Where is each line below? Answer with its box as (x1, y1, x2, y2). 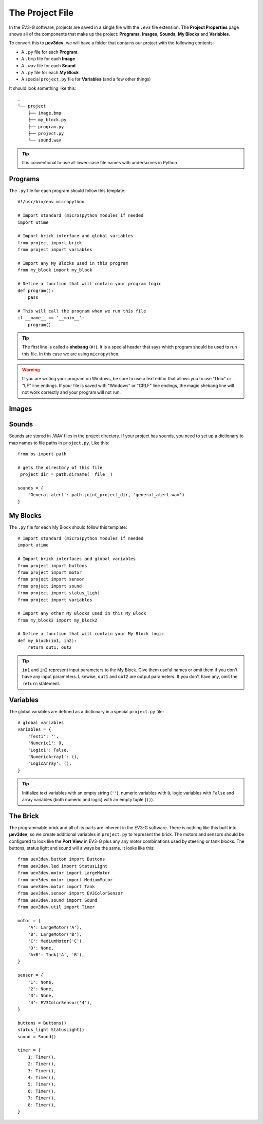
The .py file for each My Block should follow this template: (9, 524, 128, 530)
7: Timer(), (27, 1095, 56, 1101)
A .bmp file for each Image (21, 56, 75, 62)
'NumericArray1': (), (27, 754, 80, 760)
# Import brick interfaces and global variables (18, 556, 136, 562)
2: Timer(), (27, 1061, 56, 1067)
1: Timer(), (27, 1054, 56, 1060)
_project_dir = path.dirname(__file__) (18, 472, 113, 477)
